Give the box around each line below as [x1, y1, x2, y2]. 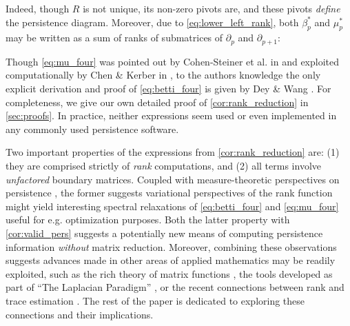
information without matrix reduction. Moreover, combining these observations [6, 239, 337, 254]
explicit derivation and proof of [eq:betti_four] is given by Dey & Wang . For [6, 81, 331, 96]
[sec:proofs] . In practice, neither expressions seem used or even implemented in [6, 108, 337, 123]
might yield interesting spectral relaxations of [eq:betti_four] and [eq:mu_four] [6, 198, 339, 213]
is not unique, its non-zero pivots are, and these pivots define [83, 1, 340, 15]
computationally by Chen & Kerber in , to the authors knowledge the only [6, 68, 321, 82]
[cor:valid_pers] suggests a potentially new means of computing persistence [6, 225, 323, 240]
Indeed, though [6, 1, 70, 15]
